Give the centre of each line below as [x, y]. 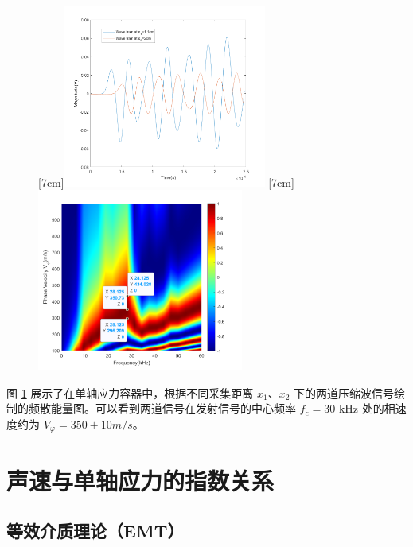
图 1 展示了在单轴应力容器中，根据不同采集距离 [130, 392]
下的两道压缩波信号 [344, 392]
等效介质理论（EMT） [95, 531]
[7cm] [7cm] [166, 182]
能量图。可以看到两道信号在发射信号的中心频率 [173, 408]
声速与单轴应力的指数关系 [140, 480]
